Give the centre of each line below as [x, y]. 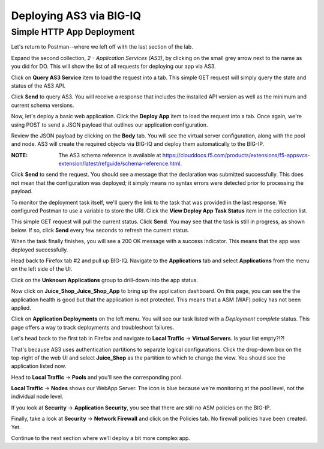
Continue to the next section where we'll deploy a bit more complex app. [100, 438]
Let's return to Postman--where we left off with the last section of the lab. [102, 47]
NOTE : [19, 155]
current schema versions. [43, 105]
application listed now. [39, 366]
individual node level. [37, 397]
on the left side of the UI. [42, 269]
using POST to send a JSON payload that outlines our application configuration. [109, 125]
